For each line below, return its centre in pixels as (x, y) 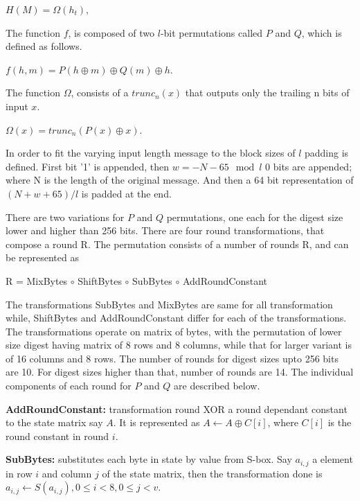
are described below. (217, 386)
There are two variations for (65, 217)
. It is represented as (156, 422)
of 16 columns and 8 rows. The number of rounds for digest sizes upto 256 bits (172, 358)
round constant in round (57, 436)
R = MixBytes (37, 280)
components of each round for (69, 386)
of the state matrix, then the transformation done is (212, 473)
